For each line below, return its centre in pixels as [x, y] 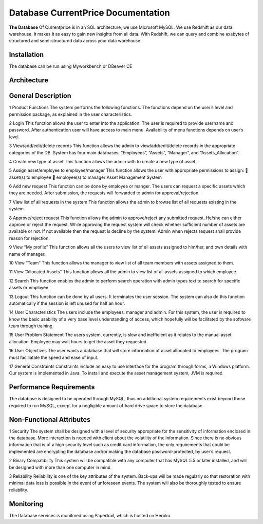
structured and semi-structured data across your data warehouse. [75, 41]
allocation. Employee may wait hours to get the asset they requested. [78, 341]
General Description [40, 96]
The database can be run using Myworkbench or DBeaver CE [71, 66]
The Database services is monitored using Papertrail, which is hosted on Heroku [90, 515]
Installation [26, 55]
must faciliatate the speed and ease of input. [54, 357]
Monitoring [26, 504]
